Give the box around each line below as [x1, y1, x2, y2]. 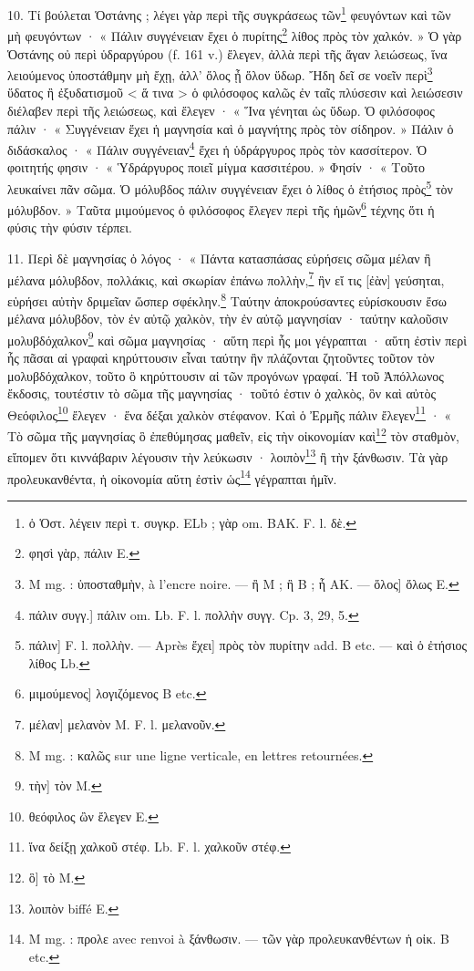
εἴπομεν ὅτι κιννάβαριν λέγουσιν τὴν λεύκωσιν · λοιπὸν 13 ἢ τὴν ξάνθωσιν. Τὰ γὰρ [7, 445, 448, 466]
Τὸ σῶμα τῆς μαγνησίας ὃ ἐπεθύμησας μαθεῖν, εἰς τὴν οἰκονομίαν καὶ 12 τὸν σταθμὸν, [7, 424, 460, 445]
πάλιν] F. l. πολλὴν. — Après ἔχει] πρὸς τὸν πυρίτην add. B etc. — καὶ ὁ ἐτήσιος [28, 635, 467, 655]
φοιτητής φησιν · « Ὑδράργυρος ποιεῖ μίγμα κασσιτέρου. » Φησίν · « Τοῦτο [7, 158, 425, 177]
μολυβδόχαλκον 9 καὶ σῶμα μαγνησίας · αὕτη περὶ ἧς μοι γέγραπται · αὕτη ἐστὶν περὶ [7, 327, 467, 349]
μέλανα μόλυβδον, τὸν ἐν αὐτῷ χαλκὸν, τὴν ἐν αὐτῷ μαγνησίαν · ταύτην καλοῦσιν [7, 309, 448, 328]
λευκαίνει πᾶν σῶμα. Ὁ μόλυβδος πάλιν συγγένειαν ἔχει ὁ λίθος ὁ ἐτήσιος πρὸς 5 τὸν [7, 176, 453, 198]
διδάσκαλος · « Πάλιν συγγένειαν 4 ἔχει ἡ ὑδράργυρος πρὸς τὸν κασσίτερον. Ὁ [7, 138, 428, 159]
